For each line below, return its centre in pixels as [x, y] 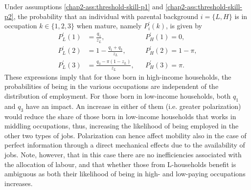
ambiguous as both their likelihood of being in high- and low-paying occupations [125, 174]
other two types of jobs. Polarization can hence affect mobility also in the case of [125, 135]
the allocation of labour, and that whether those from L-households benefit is [120, 164]
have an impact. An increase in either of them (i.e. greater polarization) [133, 106]
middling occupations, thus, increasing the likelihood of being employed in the [122, 126]
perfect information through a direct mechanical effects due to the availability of [125, 145]
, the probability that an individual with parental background [106, 16]
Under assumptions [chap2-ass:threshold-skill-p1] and [84, 6]
